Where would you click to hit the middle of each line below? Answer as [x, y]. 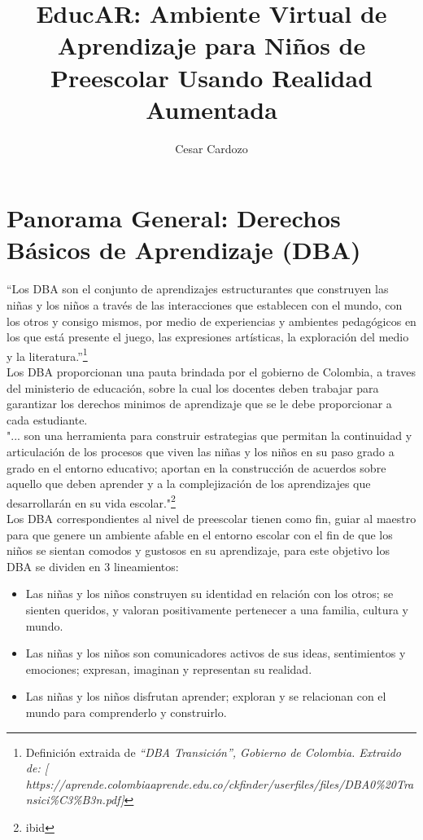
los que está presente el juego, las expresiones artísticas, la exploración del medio [208, 337]
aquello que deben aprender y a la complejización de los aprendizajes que [189, 484]
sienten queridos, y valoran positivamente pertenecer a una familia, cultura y [217, 609]
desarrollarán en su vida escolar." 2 [91, 501]
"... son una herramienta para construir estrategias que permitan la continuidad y [209, 435]
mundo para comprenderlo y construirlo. [126, 712]
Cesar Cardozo [211, 148]
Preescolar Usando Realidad [211, 77]
